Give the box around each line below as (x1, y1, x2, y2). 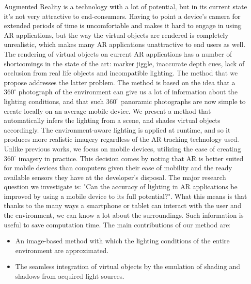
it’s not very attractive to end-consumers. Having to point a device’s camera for (4, 11, 241, 21)
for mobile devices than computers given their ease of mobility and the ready (4, 163, 232, 173)
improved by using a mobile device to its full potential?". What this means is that (4, 191, 247, 201)
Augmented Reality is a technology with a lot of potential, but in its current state (4, 1, 247, 11)
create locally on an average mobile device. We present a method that (4, 105, 211, 116)
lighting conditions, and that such (4, 96, 104, 106)
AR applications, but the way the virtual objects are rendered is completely (4, 30, 229, 40)
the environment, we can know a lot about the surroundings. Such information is (4, 210, 244, 220)
